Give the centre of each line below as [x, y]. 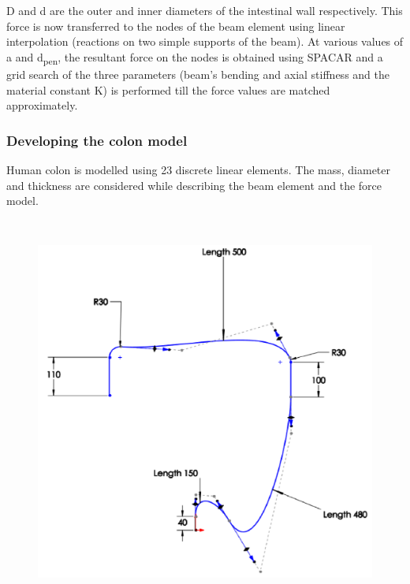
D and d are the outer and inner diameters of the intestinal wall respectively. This [205, 10]
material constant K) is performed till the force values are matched [168, 89]
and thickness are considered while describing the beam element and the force [194, 185]
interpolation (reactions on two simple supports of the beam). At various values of [205, 41]
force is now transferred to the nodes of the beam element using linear [176, 26]
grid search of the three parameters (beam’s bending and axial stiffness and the [198, 74]
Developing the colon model [97, 140]
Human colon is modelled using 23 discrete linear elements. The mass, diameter [199, 169]
